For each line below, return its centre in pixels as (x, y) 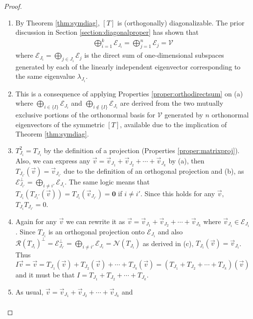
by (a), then (186, 160)
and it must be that (45, 274)
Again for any (36, 221)
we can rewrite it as (95, 221)
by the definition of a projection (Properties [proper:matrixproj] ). (142, 150)
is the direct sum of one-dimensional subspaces (154, 55)
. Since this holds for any (178, 193)
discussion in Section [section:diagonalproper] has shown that (107, 32)
